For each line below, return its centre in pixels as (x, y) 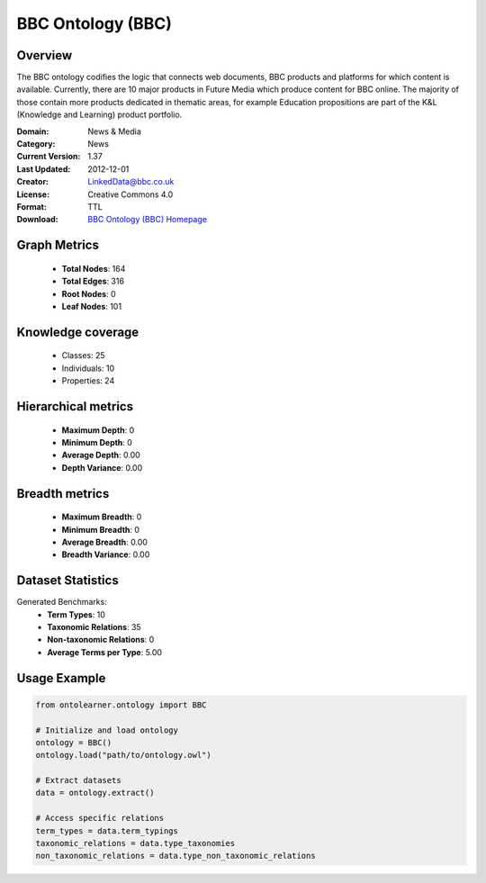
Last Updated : (44, 169)
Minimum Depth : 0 (97, 442)
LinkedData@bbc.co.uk (131, 182)
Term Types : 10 (76, 614)
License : (33, 194)
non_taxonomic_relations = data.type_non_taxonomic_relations (175, 856)
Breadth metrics (63, 494)
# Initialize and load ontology (107, 730)
